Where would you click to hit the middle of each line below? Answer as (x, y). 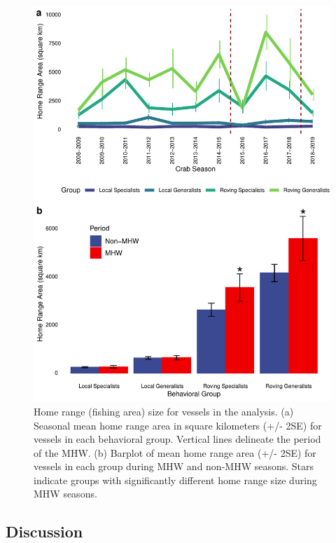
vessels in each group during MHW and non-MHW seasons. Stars (174, 466)
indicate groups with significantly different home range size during (175, 480)
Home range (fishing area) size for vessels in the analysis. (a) (164, 411)
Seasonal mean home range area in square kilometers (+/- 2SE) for (178, 425)
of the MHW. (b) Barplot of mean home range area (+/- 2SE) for (175, 452)
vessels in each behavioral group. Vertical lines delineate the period (177, 439)
